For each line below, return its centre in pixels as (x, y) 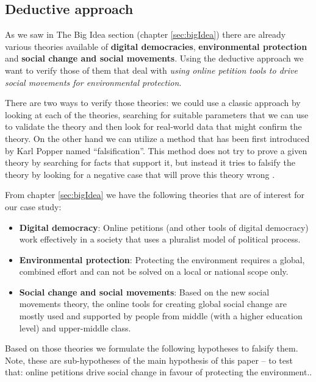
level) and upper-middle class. (75, 327)
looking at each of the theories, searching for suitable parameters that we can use (157, 114)
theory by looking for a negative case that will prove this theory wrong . (140, 174)
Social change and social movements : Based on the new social (144, 292)
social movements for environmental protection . (93, 82)
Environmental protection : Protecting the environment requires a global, (162, 259)
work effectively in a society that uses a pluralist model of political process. (160, 239)
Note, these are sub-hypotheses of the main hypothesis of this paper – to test (149, 360)
